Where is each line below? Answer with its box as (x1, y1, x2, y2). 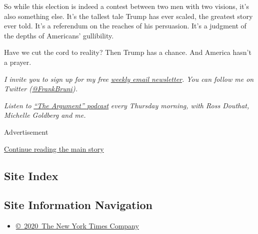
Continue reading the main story (4, 143, 104, 154)
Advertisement (4, 126, 48, 137)
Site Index (4, 168, 58, 183)
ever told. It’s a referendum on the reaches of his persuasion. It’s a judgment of (4, 20, 246, 31)
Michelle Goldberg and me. (4, 110, 86, 120)
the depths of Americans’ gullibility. (4, 30, 114, 40)
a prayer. (4, 56, 31, 67)
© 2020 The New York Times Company (15, 221, 139, 231)
